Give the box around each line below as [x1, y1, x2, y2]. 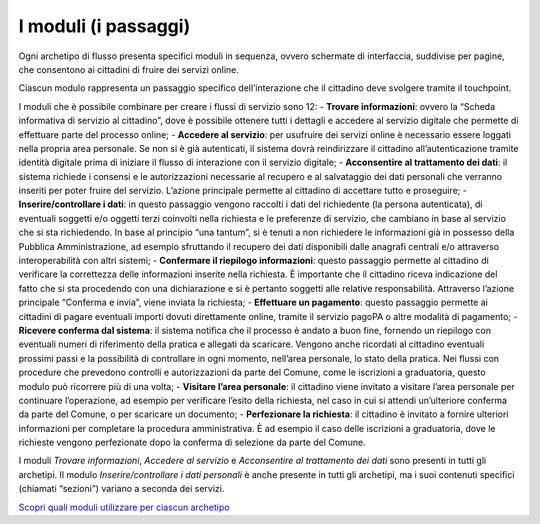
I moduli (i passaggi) [18, 15, 191, 37]
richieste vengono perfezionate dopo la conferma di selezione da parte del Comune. [18, 436, 366, 449]
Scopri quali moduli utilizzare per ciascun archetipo [18, 501, 230, 513]
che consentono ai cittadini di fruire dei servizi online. [18, 63, 240, 75]
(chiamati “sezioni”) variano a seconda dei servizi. [18, 483, 225, 495]
